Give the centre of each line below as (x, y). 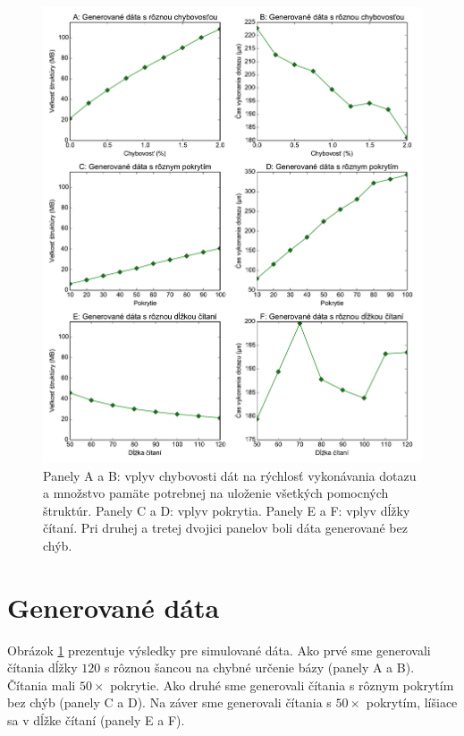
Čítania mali (42, 685)
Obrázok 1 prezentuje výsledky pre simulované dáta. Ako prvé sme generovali (219, 650)
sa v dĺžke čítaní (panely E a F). (96, 720)
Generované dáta (114, 607)
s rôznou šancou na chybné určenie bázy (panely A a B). (259, 668)
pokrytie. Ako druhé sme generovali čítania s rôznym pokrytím (282, 685)
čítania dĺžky (42, 668)
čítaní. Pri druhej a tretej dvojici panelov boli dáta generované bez (225, 528)
